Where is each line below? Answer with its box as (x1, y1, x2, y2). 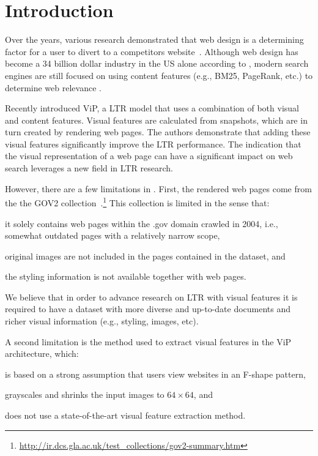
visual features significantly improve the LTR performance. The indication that (5, 137, 301, 150)
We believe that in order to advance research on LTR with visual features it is (5, 290, 298, 303)
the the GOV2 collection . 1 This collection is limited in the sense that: (5, 195, 270, 209)
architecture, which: (5, 347, 79, 360)
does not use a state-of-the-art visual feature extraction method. (5, 409, 246, 422)
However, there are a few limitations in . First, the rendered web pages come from (5, 182, 312, 195)
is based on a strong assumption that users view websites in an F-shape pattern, (5, 367, 306, 380)
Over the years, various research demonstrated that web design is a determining (5, 33, 304, 46)
